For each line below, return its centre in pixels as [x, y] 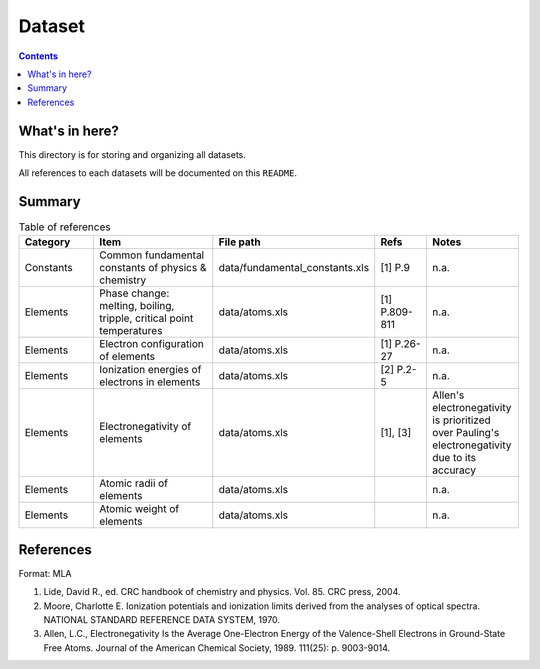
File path [239, 242]
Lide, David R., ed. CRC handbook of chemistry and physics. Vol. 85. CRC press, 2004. [222, 592]
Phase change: [134, 293]
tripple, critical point [146, 318]
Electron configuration [151, 344]
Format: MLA [45, 573]
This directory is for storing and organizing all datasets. [132, 154]
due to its [454, 458]
